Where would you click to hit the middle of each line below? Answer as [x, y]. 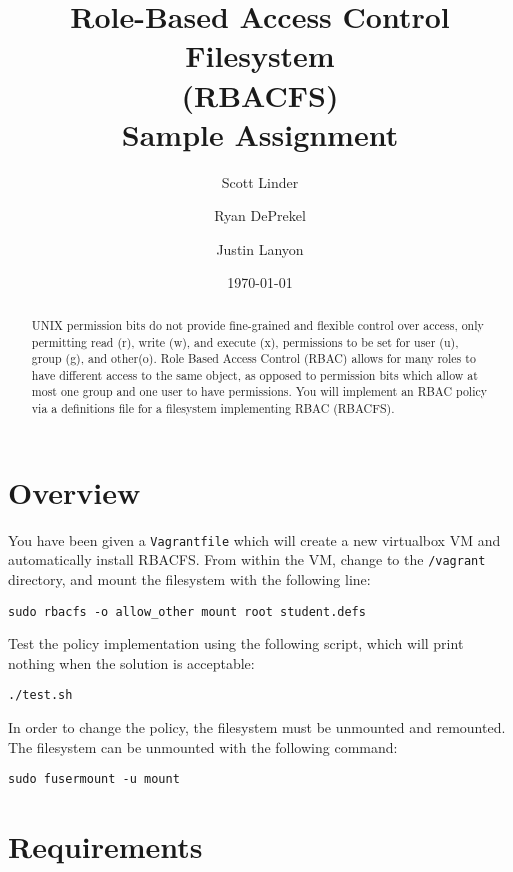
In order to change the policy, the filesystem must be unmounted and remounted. [257, 727]
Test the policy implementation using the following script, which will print [236, 643]
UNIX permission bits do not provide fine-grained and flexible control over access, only [257, 324]
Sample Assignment [260, 133]
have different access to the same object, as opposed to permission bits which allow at [254, 374]
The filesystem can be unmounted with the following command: [203, 746]
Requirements [105, 846]
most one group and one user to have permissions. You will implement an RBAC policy [259, 391]
